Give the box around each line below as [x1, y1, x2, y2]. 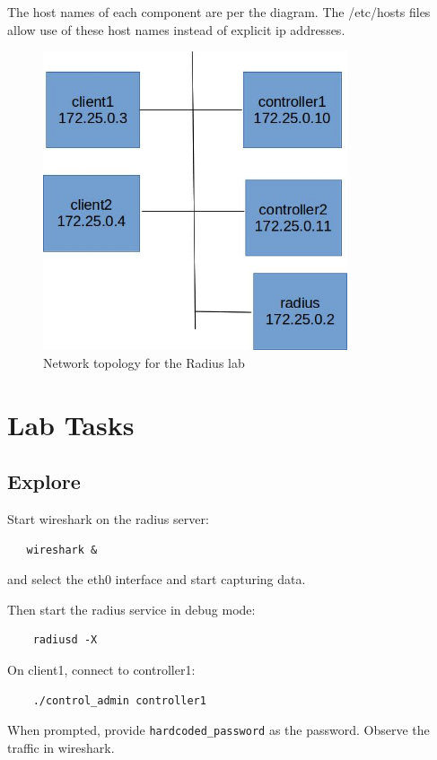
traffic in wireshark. [7, 738, 115, 756]
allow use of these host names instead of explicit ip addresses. [7, 20, 345, 39]
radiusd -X [32, 633, 98, 647]
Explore [7, 467, 81, 495]
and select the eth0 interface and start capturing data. [7, 570, 306, 589]
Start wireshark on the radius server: [7, 510, 209, 529]
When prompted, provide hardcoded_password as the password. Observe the [7, 721, 430, 739]
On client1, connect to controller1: [7, 660, 196, 678]
